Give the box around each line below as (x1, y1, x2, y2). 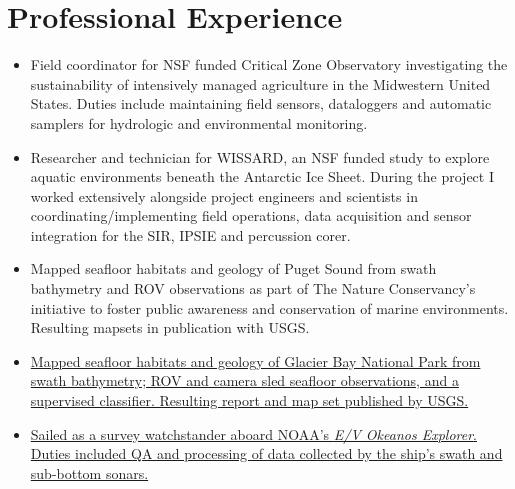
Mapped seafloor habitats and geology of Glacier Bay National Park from (30, 350, 481, 371)
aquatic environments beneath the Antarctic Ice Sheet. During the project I (30, 166, 494, 187)
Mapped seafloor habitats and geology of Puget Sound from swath (30, 258, 437, 279)
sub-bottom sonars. (30, 462, 149, 483)
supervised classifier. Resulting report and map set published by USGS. (30, 390, 469, 411)
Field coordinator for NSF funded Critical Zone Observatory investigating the (30, 54, 508, 75)
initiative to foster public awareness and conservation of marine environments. (30, 297, 509, 318)
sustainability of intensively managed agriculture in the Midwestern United (30, 73, 491, 94)
